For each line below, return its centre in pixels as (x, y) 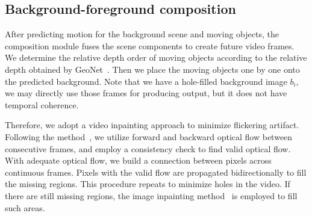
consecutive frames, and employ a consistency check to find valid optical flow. (148, 148)
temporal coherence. (42, 104)
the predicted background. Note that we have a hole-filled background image (146, 81)
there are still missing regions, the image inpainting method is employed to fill (151, 195)
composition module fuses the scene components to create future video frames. (150, 45)
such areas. (25, 207)
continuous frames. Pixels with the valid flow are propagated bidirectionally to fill (156, 172)
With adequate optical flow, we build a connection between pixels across (138, 160)
